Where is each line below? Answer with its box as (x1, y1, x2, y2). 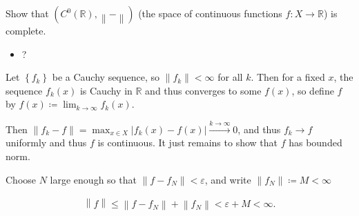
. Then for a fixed (251, 70, 325, 84)
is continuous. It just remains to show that (97, 135, 278, 150)
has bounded (289, 135, 342, 150)
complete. (6, 23, 46, 37)
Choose (6, 172, 37, 186)
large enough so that (50, 172, 137, 186)
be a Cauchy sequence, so (52, 70, 160, 84)
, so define (291, 83, 334, 97)
